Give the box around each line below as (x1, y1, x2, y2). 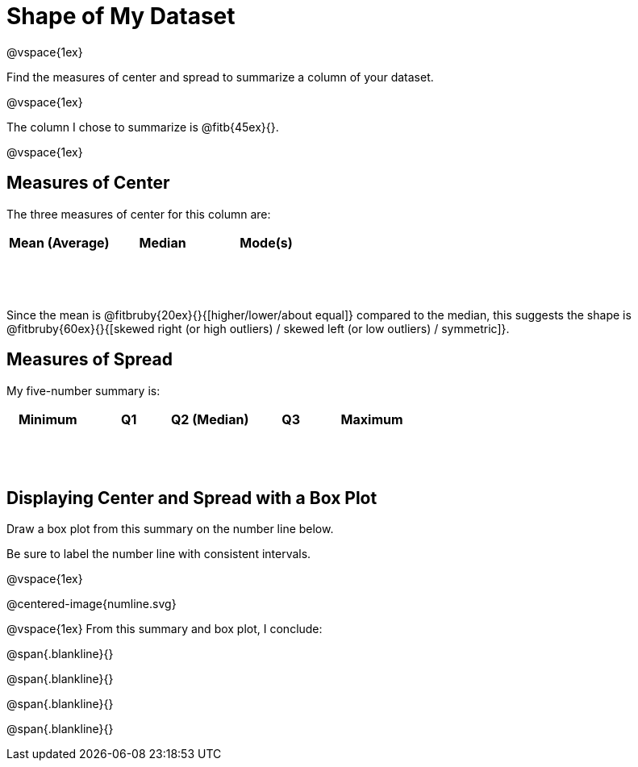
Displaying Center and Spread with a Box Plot (6, 487, 377, 508)
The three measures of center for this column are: (6, 206, 271, 221)
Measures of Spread (6, 349, 173, 370)
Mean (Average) (9, 234, 110, 251)
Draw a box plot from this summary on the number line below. (6, 522, 334, 536)
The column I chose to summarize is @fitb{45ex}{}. (6, 119, 279, 134)
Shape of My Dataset (6, 2, 236, 30)
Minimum (18, 411, 77, 427)
